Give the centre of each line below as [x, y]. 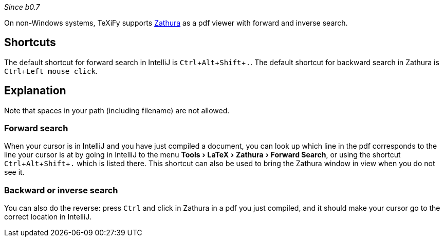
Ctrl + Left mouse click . [51, 71]
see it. [14, 172]
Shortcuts [30, 43]
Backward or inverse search [61, 190]
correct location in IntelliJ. [48, 217]
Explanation [35, 91]
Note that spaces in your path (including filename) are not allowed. [117, 110]
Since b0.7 [22, 7]
